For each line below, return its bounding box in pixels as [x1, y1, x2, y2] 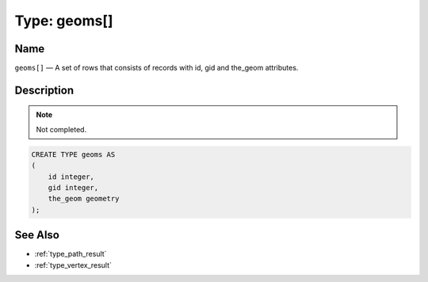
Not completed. [36, 124, 87, 134]
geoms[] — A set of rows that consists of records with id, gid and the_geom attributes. [14, 63, 299, 73]
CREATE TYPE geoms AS [31, 150, 116, 158]
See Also [14, 228, 59, 242]
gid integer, [48, 183, 99, 192]
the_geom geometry [48, 194, 120, 204]
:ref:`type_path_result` [34, 250, 107, 259]
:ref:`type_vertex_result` [34, 260, 113, 269]
